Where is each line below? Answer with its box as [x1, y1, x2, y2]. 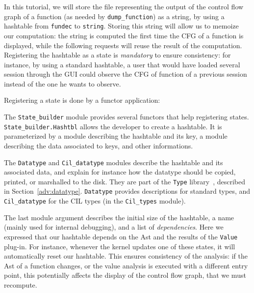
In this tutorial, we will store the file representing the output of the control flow [4, 1, 244, 11]
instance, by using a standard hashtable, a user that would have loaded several [4, 59, 240, 69]
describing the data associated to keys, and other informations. [4, 140, 193, 150]
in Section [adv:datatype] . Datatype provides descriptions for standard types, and [4, 186, 251, 196]
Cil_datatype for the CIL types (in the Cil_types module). [4, 196, 186, 206]
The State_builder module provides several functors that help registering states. [4, 112, 249, 122]
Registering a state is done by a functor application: [4, 95, 160, 105]
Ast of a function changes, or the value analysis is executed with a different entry [4, 260, 248, 270]
